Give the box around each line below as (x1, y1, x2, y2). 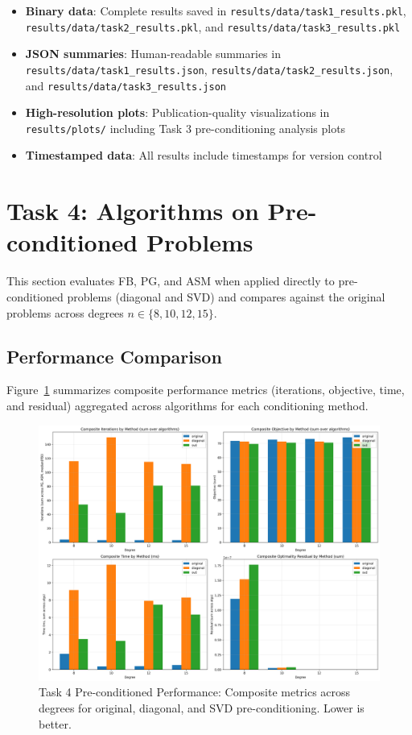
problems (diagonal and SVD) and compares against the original (67, 288, 385, 305)
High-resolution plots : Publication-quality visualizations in (25, 104, 330, 121)
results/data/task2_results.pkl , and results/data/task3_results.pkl (25, 18, 401, 35)
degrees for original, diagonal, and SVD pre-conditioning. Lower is (39, 699, 365, 716)
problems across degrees (6, 304, 124, 321)
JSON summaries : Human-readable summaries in (25, 45, 281, 62)
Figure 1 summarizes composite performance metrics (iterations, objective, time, (6, 381, 405, 398)
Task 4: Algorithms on (6, 194, 259, 227)
